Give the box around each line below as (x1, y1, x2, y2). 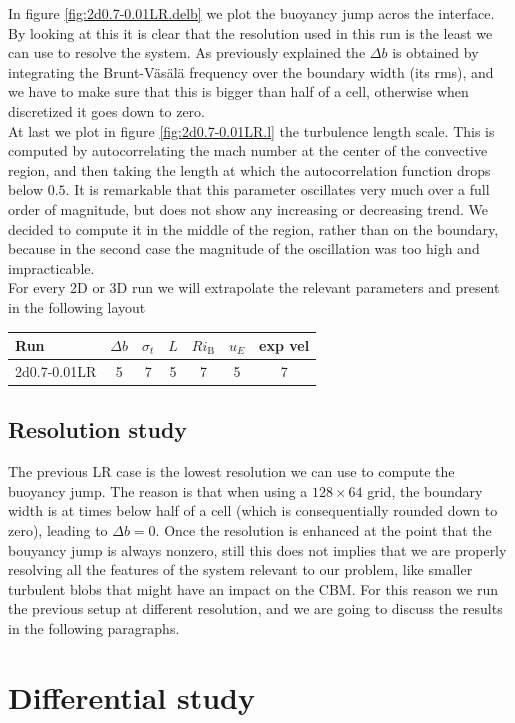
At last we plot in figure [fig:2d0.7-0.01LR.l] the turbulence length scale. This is (8, 120, 495, 141)
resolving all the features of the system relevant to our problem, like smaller (8, 559, 473, 580)
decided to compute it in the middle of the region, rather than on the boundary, (8, 218, 499, 239)
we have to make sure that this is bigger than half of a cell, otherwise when (8, 81, 469, 102)
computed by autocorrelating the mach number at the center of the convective (8, 140, 488, 161)
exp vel (259, 335, 310, 355)
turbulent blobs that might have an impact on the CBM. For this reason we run (8, 578, 499, 599)
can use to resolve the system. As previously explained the (8, 42, 366, 63)
